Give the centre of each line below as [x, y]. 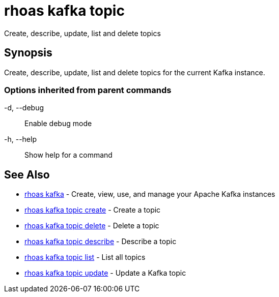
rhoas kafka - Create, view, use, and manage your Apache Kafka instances [150, 194]
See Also [27, 174]
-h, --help [20, 139]
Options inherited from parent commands [88, 90]
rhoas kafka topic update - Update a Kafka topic [105, 273]
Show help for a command [68, 155]
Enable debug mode [58, 124]
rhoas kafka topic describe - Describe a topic [101, 242]
